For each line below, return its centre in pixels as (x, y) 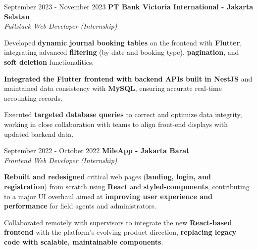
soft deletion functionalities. (49, 62)
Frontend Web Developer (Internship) (61, 160)
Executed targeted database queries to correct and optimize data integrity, (123, 114)
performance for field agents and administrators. (80, 206)
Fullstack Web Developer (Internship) (61, 26)
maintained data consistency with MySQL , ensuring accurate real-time (113, 88)
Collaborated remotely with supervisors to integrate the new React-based (118, 222)
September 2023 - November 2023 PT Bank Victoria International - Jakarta (129, 6)
